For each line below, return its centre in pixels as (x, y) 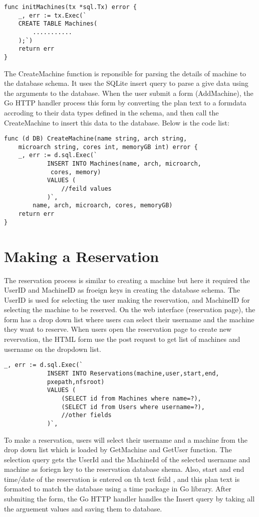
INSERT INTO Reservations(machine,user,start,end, (133, 373)
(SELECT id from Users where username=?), (133, 407)
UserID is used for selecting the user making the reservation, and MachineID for (127, 299)
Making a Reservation (82, 256)
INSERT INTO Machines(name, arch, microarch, (124, 164)
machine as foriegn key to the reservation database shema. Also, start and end (124, 469)
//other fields (86, 415)
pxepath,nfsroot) (76, 382)
